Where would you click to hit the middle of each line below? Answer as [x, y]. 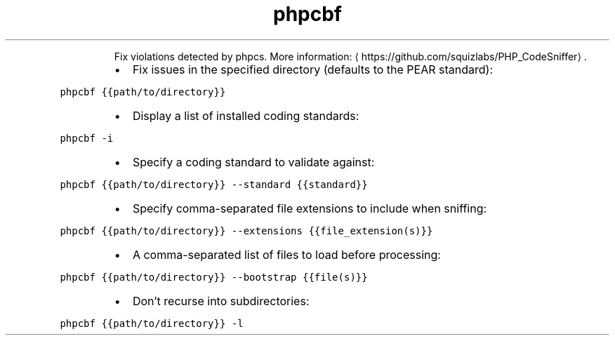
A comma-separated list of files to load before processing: [286, 254]
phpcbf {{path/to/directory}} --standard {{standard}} [214, 184]
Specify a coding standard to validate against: [253, 162]
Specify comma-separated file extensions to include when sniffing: [310, 208]
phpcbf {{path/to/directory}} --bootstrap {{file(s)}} [214, 277]
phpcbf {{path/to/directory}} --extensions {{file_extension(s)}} [246, 230]
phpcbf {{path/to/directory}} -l [152, 323]
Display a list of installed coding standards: [246, 115]
